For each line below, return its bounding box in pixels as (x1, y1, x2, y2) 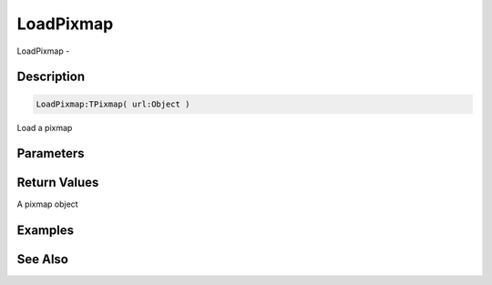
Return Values (16, 175, 99, 190)
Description (16, 69, 86, 85)
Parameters (16, 146, 85, 161)
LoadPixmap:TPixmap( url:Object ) (36, 98, 190, 109)
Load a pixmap (16, 122, 73, 133)
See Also (16, 251, 68, 268)
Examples (16, 223, 75, 239)
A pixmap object (16, 198, 78, 209)
